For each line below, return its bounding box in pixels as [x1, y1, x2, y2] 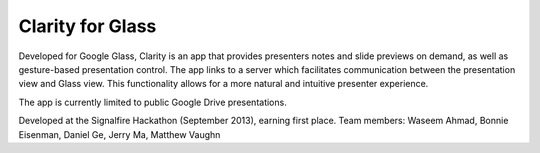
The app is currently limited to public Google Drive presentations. [18, 96, 287, 108]
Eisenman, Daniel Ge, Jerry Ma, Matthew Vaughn [18, 128, 221, 140]
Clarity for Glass [18, 15, 157, 37]
